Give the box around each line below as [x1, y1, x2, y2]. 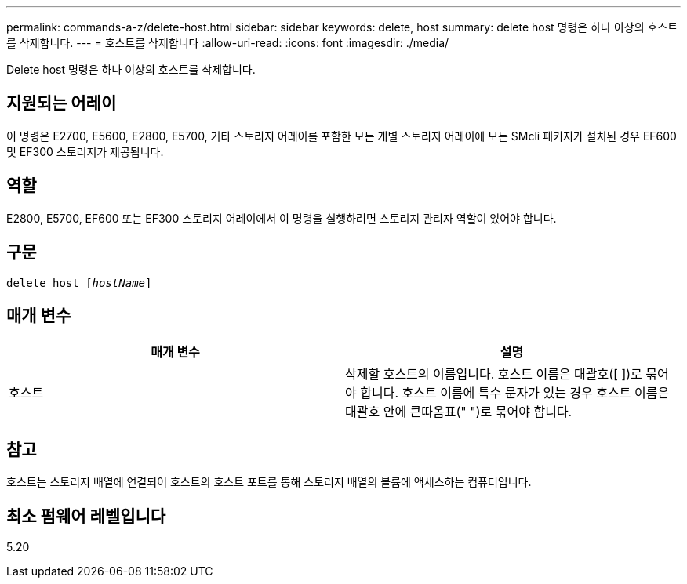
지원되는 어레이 [6, 93, 117, 114]
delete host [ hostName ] [6, 276, 152, 289]
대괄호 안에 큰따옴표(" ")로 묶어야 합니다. [345, 404, 572, 420]
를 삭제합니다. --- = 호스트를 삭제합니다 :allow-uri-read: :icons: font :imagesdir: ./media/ [6, 36, 449, 49]
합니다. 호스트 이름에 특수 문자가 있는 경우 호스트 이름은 [360, 385, 670, 401]
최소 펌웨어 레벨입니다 [6, 506, 166, 526]
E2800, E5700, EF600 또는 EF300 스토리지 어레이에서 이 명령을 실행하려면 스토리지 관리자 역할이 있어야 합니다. [6, 211, 557, 225]
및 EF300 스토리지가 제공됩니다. [6, 144, 164, 158]
